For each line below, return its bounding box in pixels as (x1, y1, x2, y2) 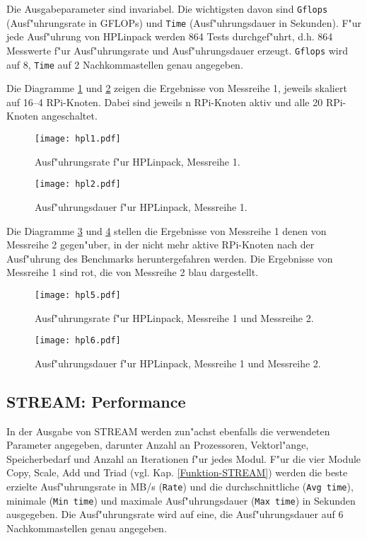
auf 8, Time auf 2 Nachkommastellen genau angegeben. (6, 57, 243, 71)
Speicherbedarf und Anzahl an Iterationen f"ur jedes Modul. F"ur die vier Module (6, 451, 361, 466)
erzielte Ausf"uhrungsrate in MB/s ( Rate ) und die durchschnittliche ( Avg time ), (6, 478, 354, 493)
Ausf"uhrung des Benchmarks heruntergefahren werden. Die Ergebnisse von (6, 251, 333, 265)
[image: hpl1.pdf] (35, 134, 121, 144)
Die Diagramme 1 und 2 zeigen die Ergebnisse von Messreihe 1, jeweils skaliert (6, 81, 347, 96)
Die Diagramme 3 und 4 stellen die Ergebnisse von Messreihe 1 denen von (6, 223, 327, 238)
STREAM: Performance (6, 390, 186, 412)
